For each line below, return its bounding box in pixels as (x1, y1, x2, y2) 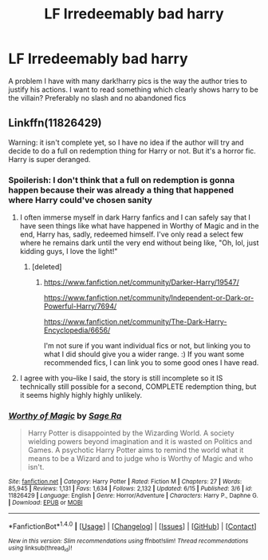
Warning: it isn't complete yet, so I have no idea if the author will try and (8, 137, 245, 147)
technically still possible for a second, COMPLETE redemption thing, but (19, 382, 257, 391)
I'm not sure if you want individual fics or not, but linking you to (43, 341, 251, 351)
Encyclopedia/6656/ (43, 325, 111, 336)
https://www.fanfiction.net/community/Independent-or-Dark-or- (43, 293, 254, 303)
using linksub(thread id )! (8, 544, 73, 554)
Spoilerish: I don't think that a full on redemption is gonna (8, 174, 235, 185)
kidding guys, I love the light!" (19, 247, 118, 256)
